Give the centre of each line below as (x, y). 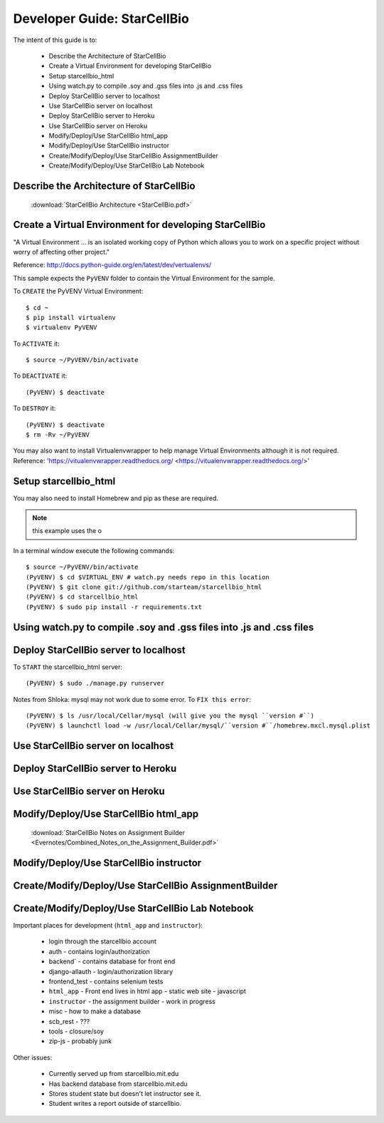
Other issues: (33, 1057)
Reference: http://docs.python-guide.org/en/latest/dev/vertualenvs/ (112, 265)
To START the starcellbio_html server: (68, 667)
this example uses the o (67, 531)
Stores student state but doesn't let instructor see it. (125, 1093)
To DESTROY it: (34, 408)
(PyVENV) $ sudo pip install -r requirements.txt (114, 607)
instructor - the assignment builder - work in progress (132, 1001)
